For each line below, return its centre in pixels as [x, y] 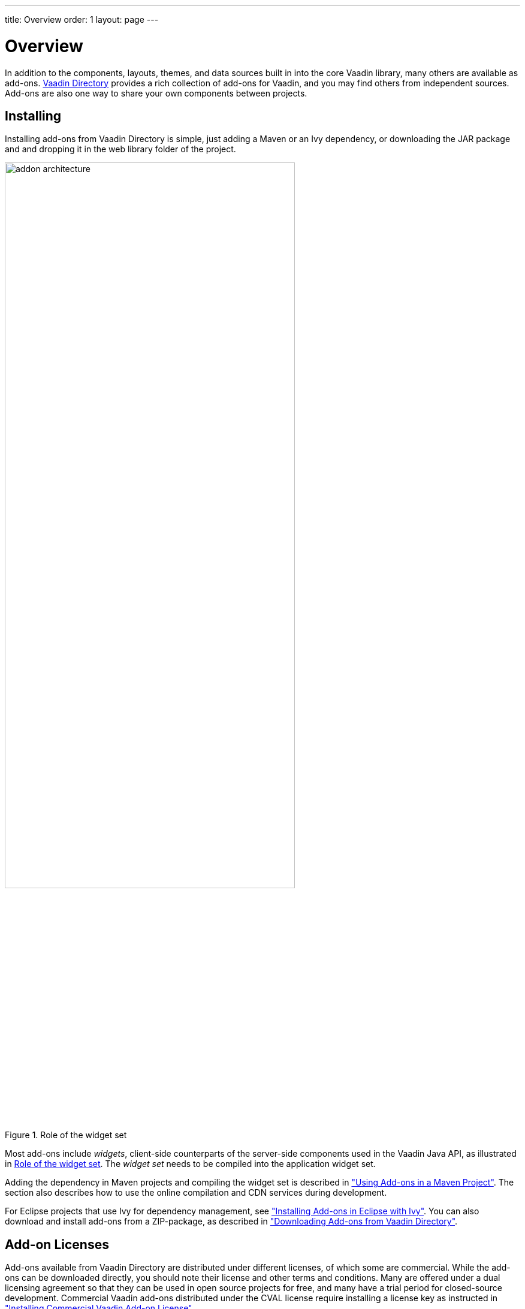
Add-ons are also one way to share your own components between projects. [156, 93]
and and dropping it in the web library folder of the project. [120, 149]
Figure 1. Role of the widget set [66, 1135]
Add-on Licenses [57, 1244]
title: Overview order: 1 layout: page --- [82, 19]
